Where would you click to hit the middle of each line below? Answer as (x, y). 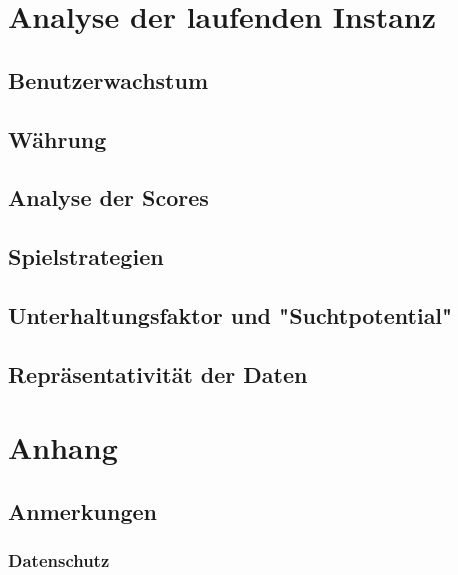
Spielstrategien (86, 256)
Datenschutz (59, 560)
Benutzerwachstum (108, 79)
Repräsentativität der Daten (158, 373)
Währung (57, 138)
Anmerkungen (82, 510)
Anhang (63, 447)
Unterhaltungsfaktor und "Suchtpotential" (230, 314)
